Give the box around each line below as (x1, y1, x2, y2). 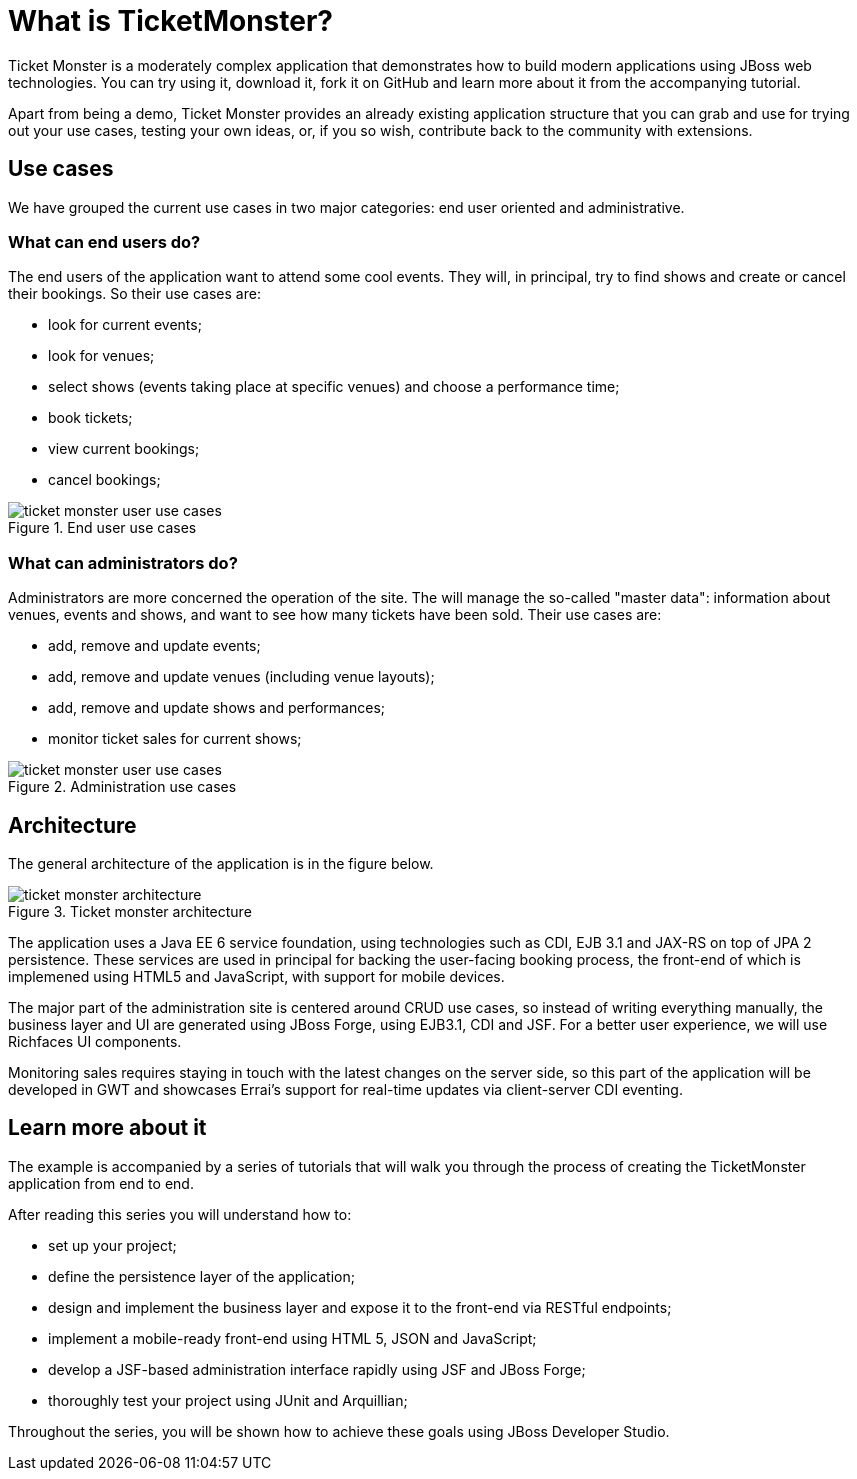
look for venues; (48, 347, 155, 365)
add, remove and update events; (48, 637, 261, 655)
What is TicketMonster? (8, 4, 333, 38)
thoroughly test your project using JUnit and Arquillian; (48, 1391, 408, 1409)
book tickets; (48, 409, 133, 427)
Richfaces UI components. (8, 1032, 182, 1050)
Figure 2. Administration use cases (8, 778, 237, 796)
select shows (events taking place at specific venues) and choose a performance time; (48, 378, 620, 396)
